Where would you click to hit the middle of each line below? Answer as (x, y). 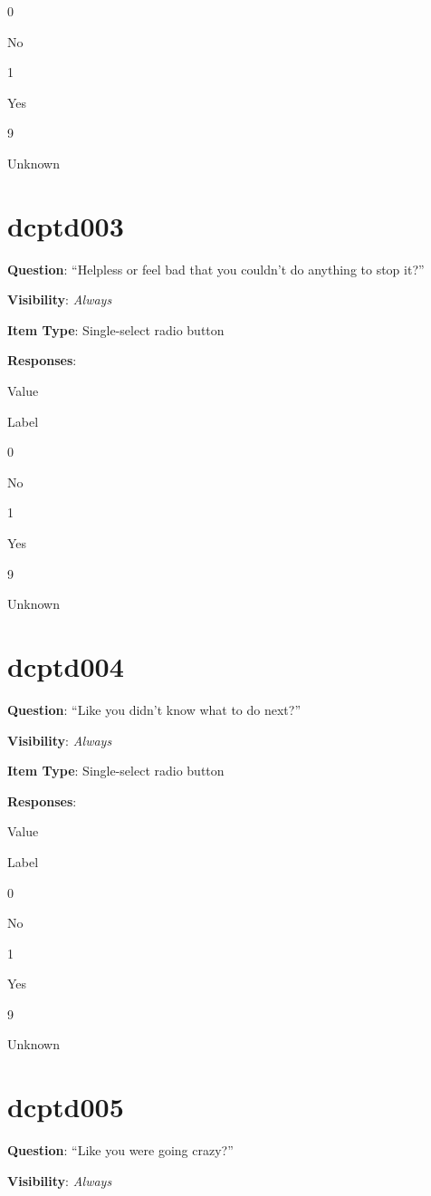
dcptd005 (66, 1107)
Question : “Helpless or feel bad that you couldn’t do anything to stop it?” (216, 269)
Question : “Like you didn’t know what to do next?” (154, 709)
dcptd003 (66, 225)
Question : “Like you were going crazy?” (120, 1150)
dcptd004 (66, 666)
